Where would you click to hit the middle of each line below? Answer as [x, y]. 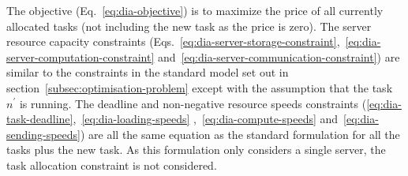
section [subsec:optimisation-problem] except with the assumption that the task [200, 87]
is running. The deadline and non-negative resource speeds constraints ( [193, 103]
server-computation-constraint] [80, 56]
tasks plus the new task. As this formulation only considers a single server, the [196, 150]
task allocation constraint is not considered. [112, 165]
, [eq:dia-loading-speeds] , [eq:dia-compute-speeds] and [206, 119]
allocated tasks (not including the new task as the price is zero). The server [189, 26]
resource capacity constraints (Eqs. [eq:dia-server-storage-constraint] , [173, 41]
